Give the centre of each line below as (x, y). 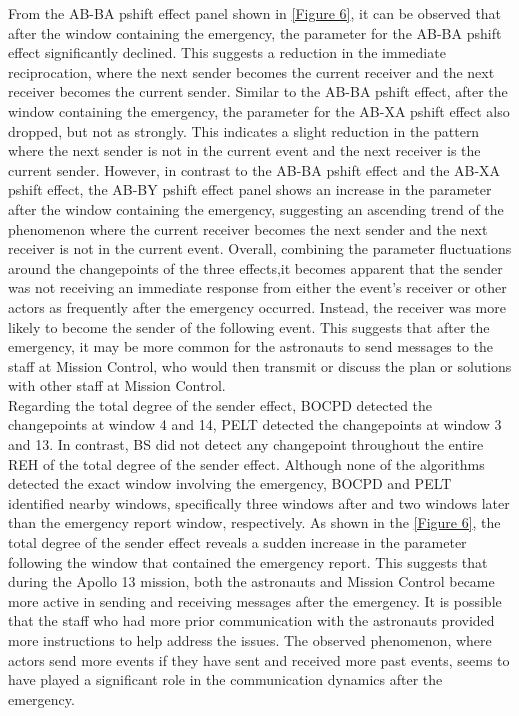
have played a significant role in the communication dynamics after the (225, 679)
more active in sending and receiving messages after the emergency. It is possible (255, 600)
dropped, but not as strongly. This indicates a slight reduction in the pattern (244, 130)
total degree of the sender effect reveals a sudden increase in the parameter (237, 542)
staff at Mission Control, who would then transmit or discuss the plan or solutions (260, 365)
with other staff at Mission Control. (117, 385)
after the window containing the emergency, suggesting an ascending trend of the (256, 208)
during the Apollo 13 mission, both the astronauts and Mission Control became (251, 581)
